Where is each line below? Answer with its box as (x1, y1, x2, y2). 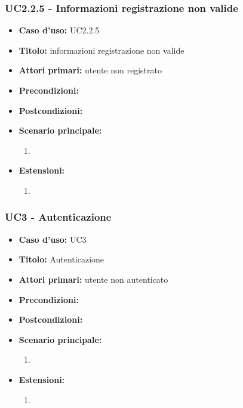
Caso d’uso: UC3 (19, 233, 87, 245)
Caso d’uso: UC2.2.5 (19, 24, 100, 36)
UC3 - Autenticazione (5, 209, 112, 224)
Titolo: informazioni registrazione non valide (19, 44, 184, 56)
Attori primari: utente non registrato (19, 64, 162, 76)
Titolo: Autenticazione (19, 253, 104, 265)
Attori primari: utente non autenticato (19, 273, 168, 285)
